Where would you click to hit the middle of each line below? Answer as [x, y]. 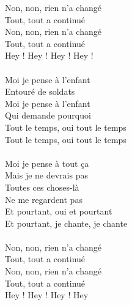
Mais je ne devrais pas [46, 175]
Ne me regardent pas [44, 199]
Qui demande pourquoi [48, 115]
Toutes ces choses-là [42, 187]
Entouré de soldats [40, 91]
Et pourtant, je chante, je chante [66, 223]
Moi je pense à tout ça [47, 163]
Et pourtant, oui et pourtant [59, 211]
